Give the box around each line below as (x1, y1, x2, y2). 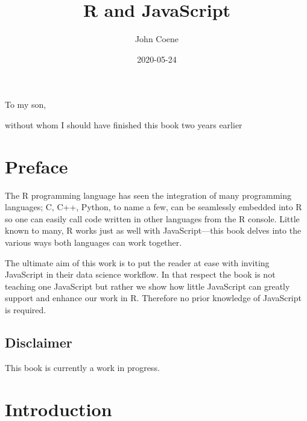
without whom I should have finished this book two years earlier (5, 118, 242, 131)
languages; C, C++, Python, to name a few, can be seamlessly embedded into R (5, 201, 302, 213)
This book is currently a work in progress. (5, 361, 160, 373)
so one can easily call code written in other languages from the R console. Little (5, 212, 300, 225)
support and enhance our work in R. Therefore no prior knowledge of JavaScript (5, 292, 302, 304)
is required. (5, 303, 46, 316)
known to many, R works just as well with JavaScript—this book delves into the (5, 224, 302, 237)
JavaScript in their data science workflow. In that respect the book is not (5, 268, 276, 281)
